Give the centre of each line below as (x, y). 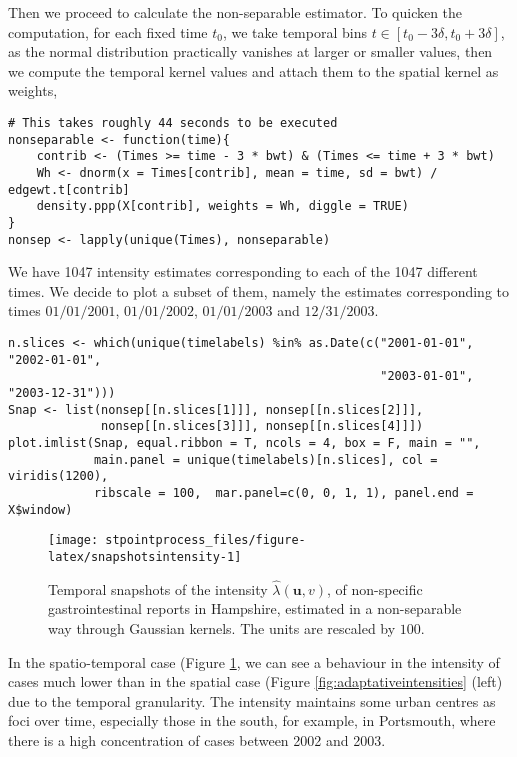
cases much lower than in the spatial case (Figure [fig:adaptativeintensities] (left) (255, 681)
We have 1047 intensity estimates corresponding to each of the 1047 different (243, 271)
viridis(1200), (58, 476)
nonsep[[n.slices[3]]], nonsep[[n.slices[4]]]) (262, 426)
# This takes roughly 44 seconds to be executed (173, 122)
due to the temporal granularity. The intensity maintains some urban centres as (252, 700)
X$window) (40, 509)
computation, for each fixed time (108, 31)
